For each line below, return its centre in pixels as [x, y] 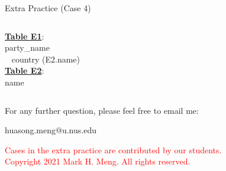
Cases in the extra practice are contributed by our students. [113, 149]
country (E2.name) [46, 59]
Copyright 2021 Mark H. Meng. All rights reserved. [98, 161]
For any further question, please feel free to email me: [102, 110]
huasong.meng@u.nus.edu [51, 130]
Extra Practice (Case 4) [48, 8]
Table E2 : [25, 70]
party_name [27, 47]
